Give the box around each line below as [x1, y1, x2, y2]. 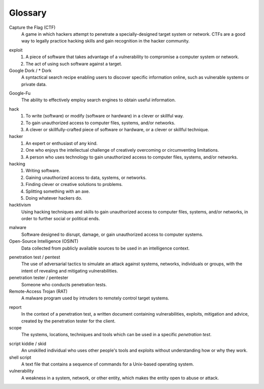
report [9, 304, 22, 310]
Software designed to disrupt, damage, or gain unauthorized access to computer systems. [21, 231, 203, 237]
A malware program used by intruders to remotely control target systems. [21, 295, 170, 301]
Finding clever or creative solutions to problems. [25, 182, 123, 187]
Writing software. [25, 168, 61, 174]
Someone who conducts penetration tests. [21, 281, 107, 287]
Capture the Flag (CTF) [9, 24, 56, 30]
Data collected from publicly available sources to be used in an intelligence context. [21, 245, 190, 251]
